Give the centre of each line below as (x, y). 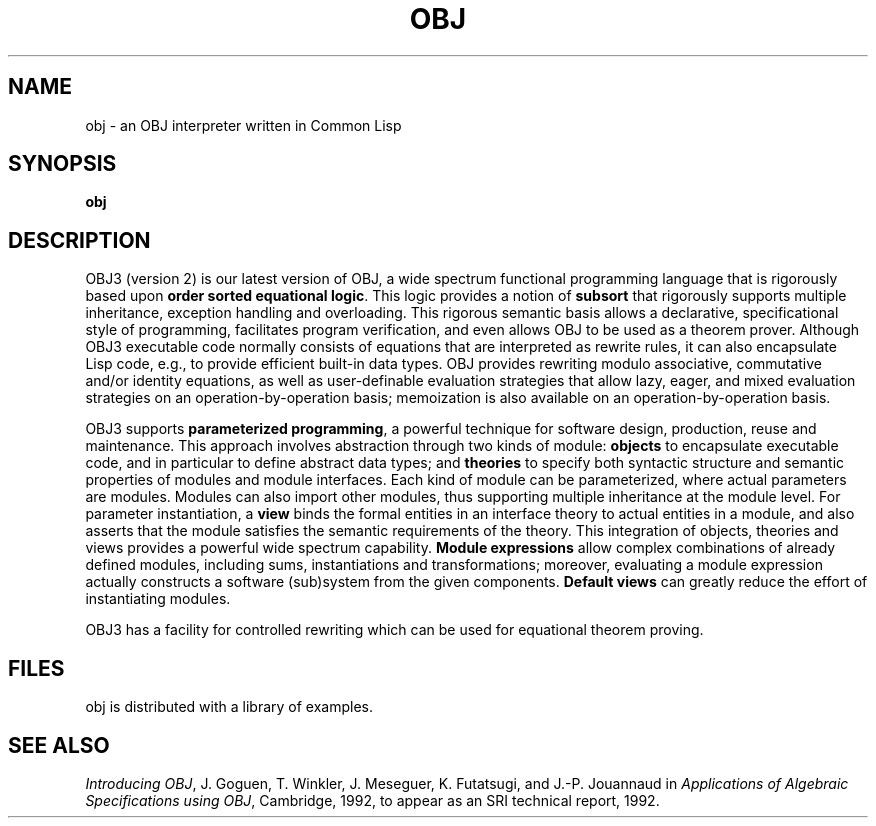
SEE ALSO (59, 745)
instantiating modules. (158, 599)
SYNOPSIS (62, 164)
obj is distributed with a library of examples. (229, 707)
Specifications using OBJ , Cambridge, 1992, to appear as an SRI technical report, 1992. (372, 800)
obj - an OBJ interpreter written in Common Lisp (243, 125)
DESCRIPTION (79, 240)
